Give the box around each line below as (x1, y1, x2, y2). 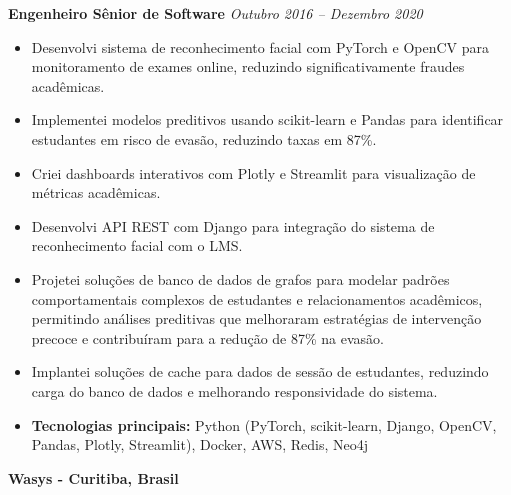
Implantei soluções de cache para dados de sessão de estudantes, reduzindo (31, 361, 489, 382)
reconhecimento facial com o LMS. (31, 235, 243, 256)
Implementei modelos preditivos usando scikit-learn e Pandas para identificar (31, 109, 504, 130)
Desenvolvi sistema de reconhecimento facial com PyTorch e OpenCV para (31, 36, 490, 57)
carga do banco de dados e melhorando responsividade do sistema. (31, 380, 438, 401)
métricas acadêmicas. (31, 182, 161, 203)
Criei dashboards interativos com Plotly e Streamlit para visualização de (31, 162, 476, 183)
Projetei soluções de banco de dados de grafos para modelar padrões (31, 268, 450, 289)
